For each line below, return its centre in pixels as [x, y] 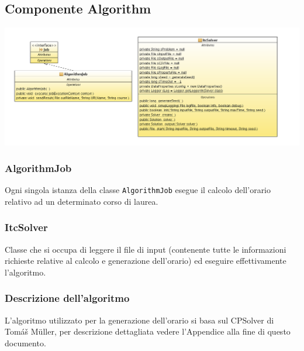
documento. [25, 343]
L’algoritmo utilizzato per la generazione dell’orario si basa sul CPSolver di [139, 320]
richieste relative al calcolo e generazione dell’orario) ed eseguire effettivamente [146, 261]
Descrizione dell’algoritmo [67, 298]
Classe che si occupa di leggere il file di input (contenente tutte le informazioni [146, 249]
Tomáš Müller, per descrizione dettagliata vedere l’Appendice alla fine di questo [148, 331]
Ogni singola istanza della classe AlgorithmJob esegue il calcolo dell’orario [138, 190]
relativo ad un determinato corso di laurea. [82, 201]
